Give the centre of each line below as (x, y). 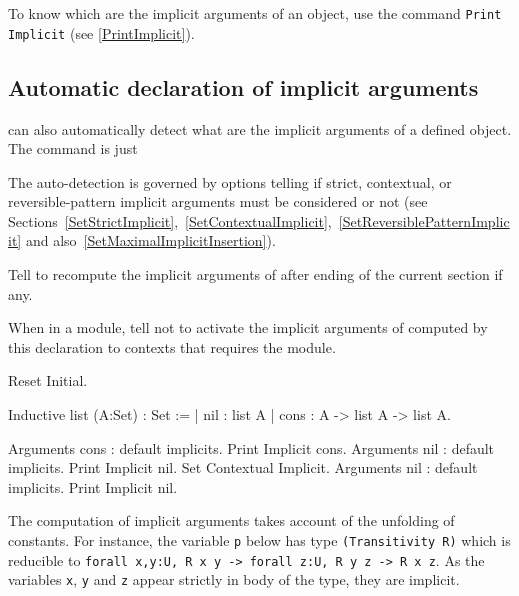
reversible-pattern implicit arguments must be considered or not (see (218, 201)
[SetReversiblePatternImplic (424, 220)
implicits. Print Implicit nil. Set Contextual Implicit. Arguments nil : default (243, 467)
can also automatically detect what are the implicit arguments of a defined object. (260, 128)
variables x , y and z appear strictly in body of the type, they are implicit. (234, 579)
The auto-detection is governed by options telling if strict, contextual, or (230, 181)
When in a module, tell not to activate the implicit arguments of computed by (248, 327)
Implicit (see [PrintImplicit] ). (101, 32)
